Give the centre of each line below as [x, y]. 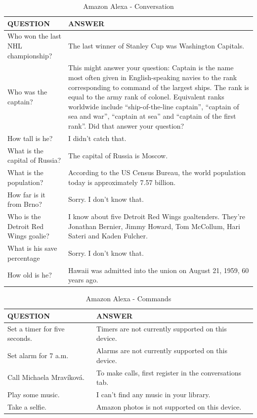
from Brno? [25, 204]
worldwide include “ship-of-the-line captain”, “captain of [153, 106]
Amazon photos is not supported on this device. [169, 406]
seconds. [20, 338]
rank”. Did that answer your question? [126, 126]
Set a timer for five [36, 328]
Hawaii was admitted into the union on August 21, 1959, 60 [158, 270]
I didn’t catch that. [97, 138]
